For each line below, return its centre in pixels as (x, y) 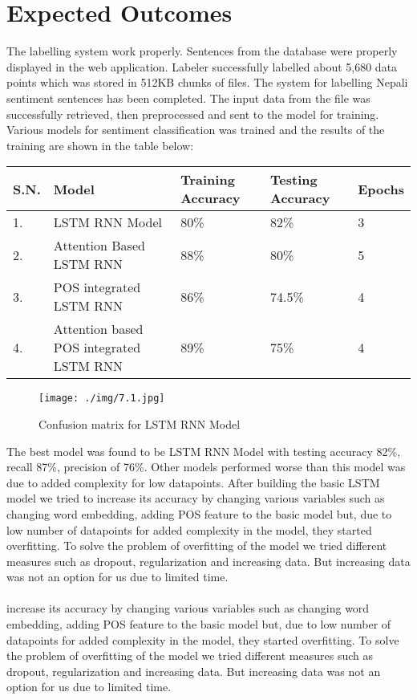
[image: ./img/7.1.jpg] (102, 399)
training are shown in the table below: (100, 145)
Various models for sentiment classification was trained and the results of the (196, 130)
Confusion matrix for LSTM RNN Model (140, 423)
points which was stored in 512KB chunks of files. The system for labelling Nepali (207, 82)
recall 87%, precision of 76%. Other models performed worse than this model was (206, 467)
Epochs (381, 189)
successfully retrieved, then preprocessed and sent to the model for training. (193, 114)
